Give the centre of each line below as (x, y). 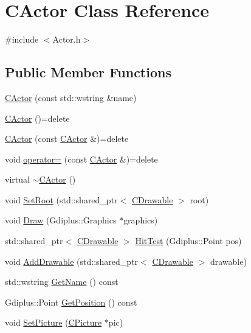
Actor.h (67, 39)
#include (22, 39)
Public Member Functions (88, 72)
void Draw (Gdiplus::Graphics (61, 220)
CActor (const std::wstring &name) (71, 97)
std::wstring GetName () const (62, 282)
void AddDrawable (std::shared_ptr (72, 261)
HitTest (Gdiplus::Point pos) (188, 241)
